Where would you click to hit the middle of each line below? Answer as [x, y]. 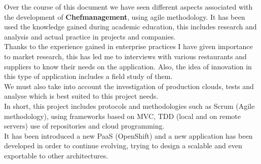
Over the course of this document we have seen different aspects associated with [128, 7]
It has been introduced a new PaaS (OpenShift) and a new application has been [128, 135]
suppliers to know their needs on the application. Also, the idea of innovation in [128, 66]
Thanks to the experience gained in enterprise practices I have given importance [128, 46]
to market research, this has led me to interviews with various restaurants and [125, 56]
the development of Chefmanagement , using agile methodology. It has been [125, 16]
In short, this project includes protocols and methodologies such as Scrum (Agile [129, 106]
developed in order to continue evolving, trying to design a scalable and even [123, 146]
